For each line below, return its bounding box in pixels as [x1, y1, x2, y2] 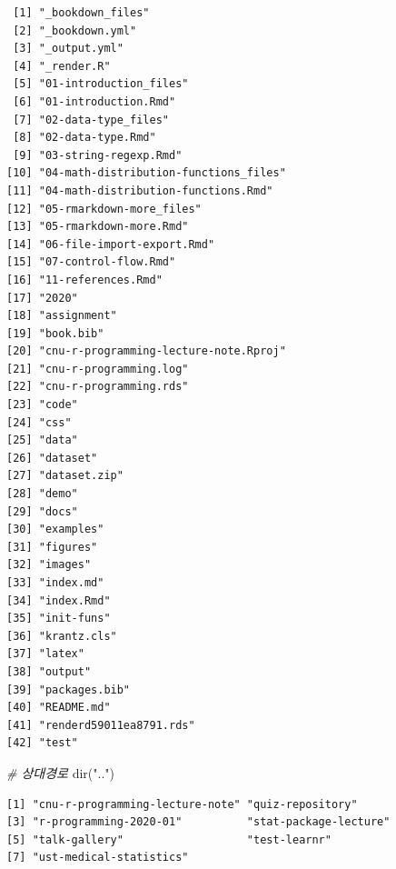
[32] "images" [6, 558, 92, 572]
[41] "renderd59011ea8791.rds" [6, 718, 195, 732]
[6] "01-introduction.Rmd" [13, 95, 176, 108]
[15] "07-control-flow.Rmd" [6, 255, 176, 269]
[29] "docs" [6, 504, 78, 518]
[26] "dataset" [6, 451, 98, 464]
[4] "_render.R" [13, 59, 111, 73]
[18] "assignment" [6, 309, 117, 323]
